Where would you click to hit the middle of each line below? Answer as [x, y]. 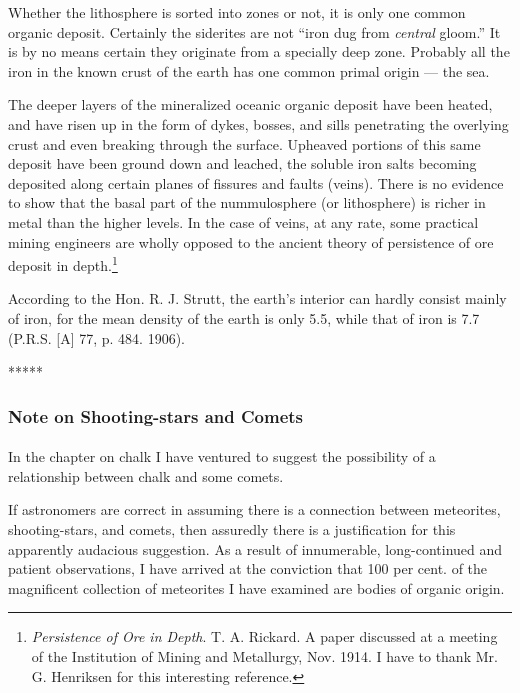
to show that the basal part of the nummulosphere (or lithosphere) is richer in [247, 202]
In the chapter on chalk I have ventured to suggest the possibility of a [222, 456]
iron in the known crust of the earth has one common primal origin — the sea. [249, 70]
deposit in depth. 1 [63, 263]
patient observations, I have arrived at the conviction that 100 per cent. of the [248, 568]
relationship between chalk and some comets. [146, 475]
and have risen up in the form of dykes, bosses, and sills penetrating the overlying [258, 123]
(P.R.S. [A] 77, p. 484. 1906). [96, 337]
